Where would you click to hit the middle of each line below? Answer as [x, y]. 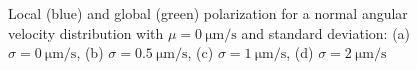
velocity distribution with [86, 32]
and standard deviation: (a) [326, 32]
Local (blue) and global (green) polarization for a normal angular [208, 13]
